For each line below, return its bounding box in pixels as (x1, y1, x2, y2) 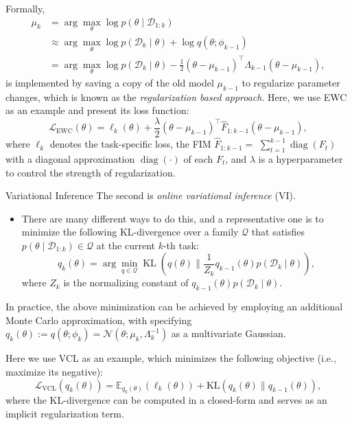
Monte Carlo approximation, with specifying (5, 312, 192, 327)
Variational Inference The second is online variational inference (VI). (5, 188, 296, 203)
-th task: (163, 238, 199, 252)
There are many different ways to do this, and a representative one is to (21, 211, 324, 225)
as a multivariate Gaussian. (171, 326, 286, 341)
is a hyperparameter (258, 151, 343, 165)
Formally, (5, 1, 45, 15)
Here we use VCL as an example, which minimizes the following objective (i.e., (5, 351, 336, 365)
